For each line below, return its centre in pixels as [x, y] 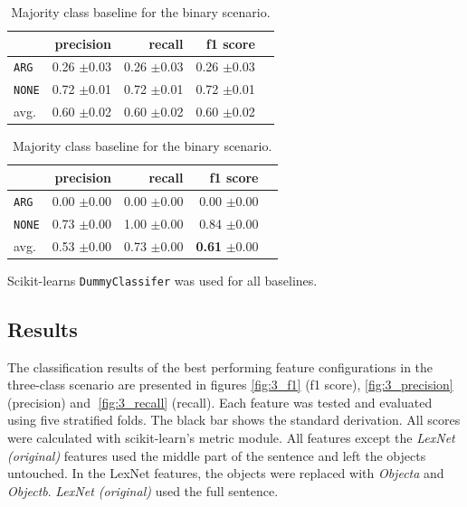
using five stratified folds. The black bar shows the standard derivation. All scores [234, 420]
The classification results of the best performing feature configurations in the [220, 366]
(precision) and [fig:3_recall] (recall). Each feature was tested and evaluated [220, 402]
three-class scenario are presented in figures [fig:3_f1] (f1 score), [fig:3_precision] [230, 385]
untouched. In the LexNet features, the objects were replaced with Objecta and [226, 473]
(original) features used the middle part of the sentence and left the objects [217, 455]
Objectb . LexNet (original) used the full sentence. [143, 490]
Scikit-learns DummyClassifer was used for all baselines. [162, 280]
